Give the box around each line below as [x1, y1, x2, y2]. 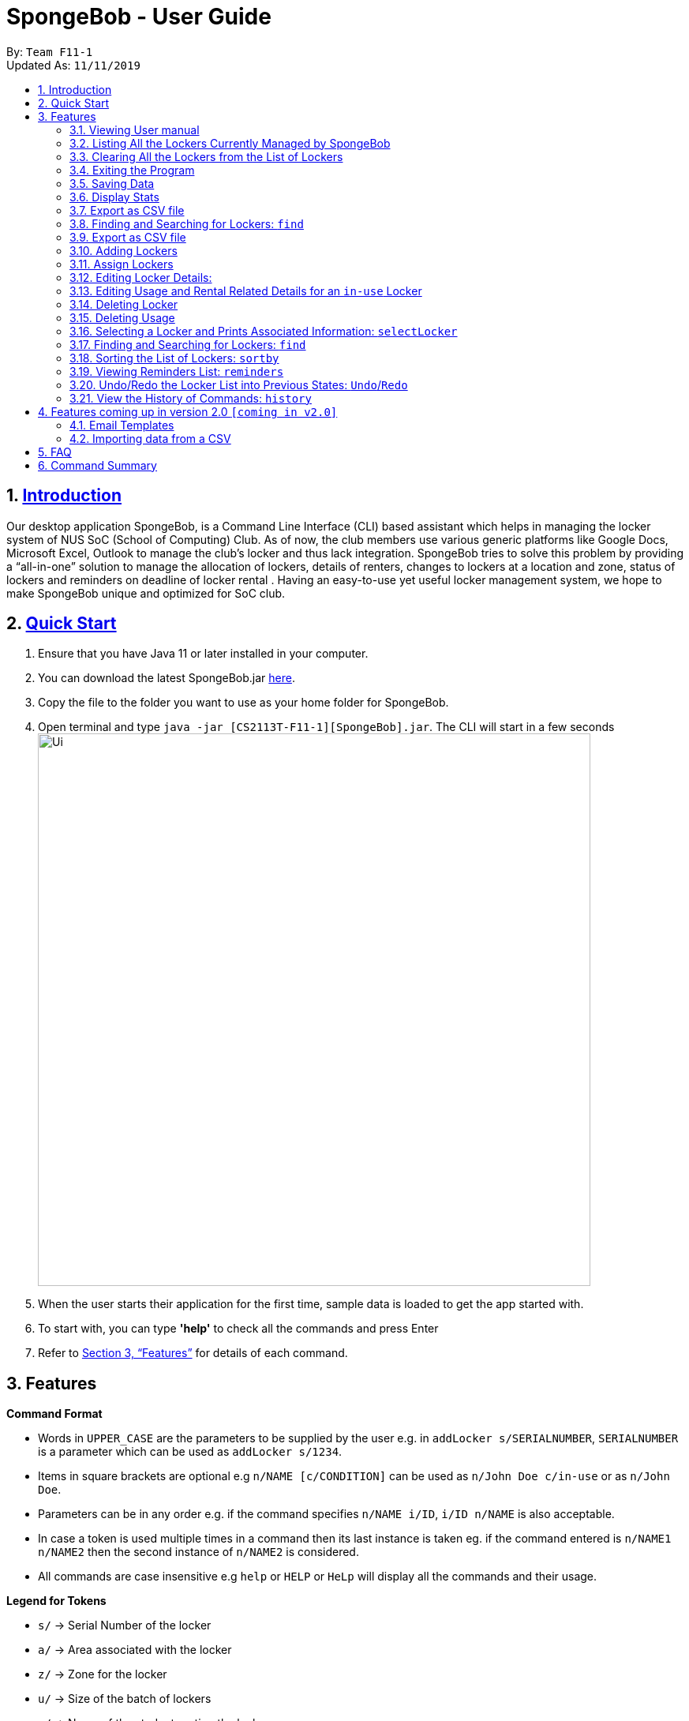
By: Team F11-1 [6, 44, 93, 58]
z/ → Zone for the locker [38, 1667, 167, 1682]
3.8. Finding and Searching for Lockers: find [69, 216, 304, 231]
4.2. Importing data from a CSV [69, 431, 231, 445]
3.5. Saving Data [69, 176, 155, 190]
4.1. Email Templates [69, 418, 174, 432]
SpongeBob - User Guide [6, 3, 271, 30]
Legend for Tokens [6, 1594, 107, 1608]
